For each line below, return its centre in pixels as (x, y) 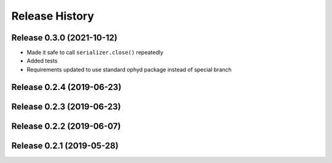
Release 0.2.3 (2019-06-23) (66, 106)
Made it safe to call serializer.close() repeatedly (95, 53)
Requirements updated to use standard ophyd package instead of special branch (129, 69)
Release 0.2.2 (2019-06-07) (66, 126)
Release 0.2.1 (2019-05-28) (65, 146)
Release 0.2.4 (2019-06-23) (66, 87)
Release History (53, 16)
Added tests (42, 61)
